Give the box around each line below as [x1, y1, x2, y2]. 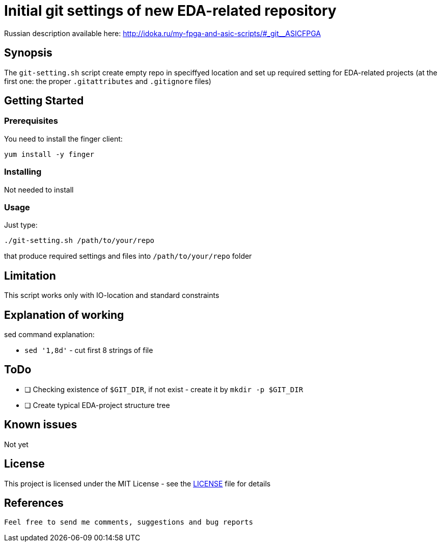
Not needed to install [4, 185, 74, 194]
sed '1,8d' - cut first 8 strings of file [24, 346, 153, 354]
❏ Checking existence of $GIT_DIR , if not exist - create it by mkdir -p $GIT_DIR [24, 385, 304, 394]
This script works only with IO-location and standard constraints [4, 291, 219, 300]
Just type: [4, 221, 38, 230]
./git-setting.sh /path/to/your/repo [4, 236, 155, 245]
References [4, 496, 64, 509]
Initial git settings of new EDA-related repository [4, 2, 337, 19]
